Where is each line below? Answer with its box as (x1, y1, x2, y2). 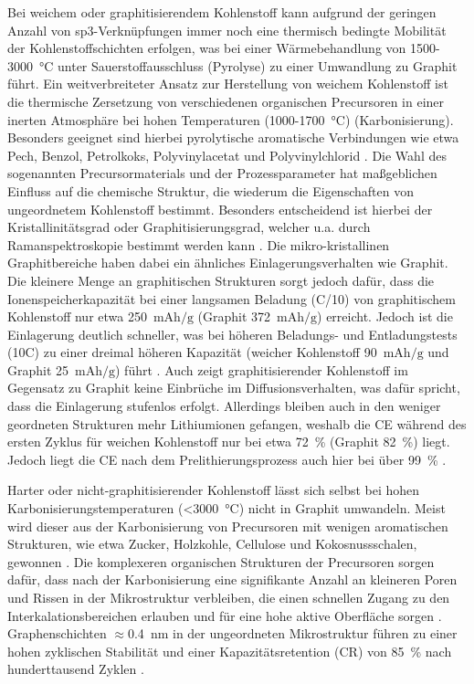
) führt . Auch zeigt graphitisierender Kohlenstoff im (115, 360, 408, 379)
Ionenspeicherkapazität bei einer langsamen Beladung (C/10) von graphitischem (7, 289, 456, 308)
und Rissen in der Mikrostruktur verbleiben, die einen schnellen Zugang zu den (7, 588, 450, 606)
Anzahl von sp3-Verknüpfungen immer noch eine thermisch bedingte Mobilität (7, 20, 447, 39)
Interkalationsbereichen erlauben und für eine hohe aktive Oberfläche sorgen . (7, 605, 442, 625)
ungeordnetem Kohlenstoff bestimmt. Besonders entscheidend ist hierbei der (7, 199, 433, 218)
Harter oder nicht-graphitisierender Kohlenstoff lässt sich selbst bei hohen (7, 480, 420, 500)
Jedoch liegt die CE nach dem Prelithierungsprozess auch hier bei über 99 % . (7, 449, 447, 468)
